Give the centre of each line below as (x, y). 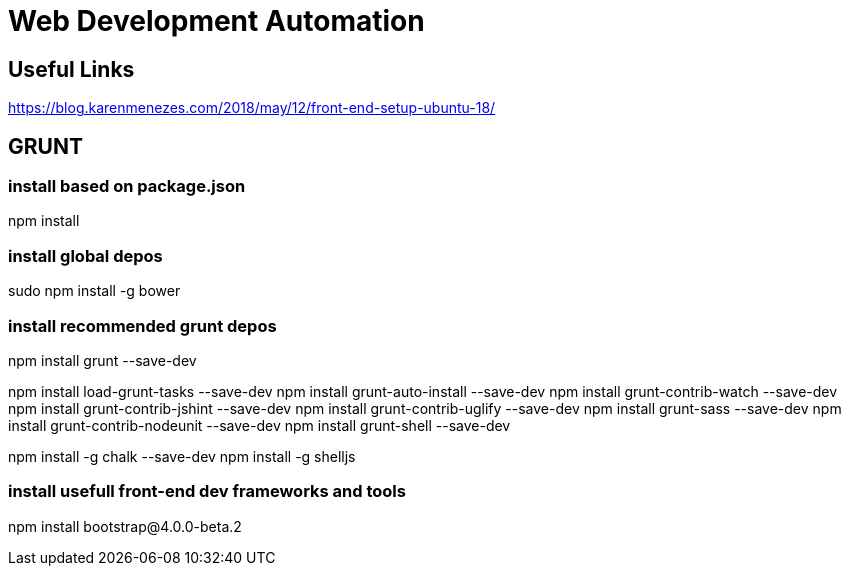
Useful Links (71, 69)
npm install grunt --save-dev (102, 360)
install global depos (85, 255)
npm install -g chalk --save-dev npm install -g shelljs (182, 456)
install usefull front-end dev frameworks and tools (207, 491)
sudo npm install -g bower (94, 291)
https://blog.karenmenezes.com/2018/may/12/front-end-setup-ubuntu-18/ (252, 108)
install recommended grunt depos (142, 325)
